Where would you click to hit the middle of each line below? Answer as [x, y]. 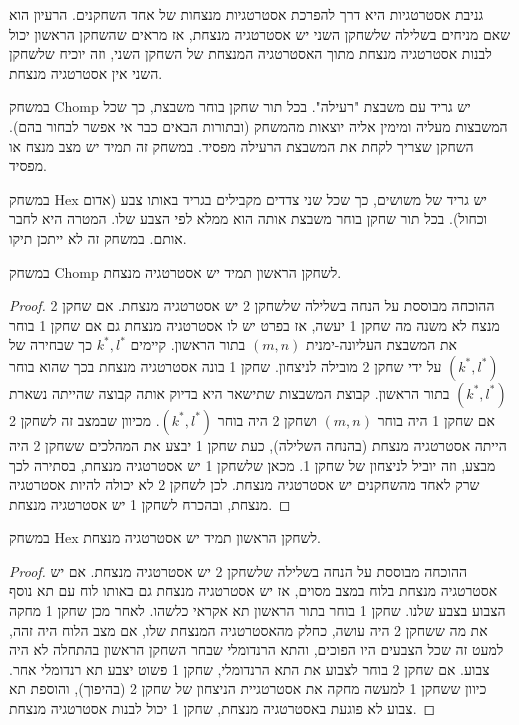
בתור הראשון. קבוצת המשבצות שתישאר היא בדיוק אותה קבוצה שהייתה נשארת [229, 392]
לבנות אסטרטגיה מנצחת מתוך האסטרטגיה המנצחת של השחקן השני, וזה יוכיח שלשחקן [250, 53]
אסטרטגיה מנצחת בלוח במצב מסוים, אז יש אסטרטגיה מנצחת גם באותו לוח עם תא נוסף [253, 590]
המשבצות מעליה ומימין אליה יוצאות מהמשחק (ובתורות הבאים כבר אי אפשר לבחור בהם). [258, 125]
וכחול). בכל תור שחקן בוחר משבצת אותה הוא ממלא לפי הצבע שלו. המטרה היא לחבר [248, 218]
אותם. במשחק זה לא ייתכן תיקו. [98, 237]
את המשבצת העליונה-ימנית [382, 344]
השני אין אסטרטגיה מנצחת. [86, 72]
